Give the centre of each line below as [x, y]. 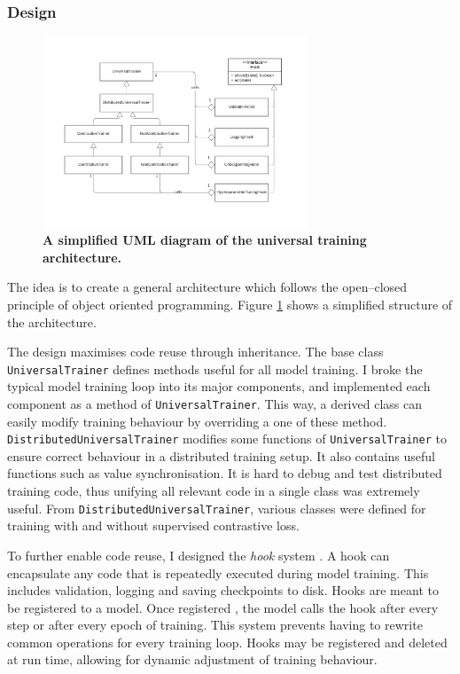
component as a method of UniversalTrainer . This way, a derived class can [214, 403]
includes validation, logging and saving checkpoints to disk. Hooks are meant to [223, 590]
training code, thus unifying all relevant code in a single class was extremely [214, 491]
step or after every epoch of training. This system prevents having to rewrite [215, 625]
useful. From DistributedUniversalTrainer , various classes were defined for [217, 508]
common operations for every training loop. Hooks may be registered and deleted [227, 642]
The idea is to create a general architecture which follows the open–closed [207, 287]
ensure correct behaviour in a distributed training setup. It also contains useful [221, 455]
